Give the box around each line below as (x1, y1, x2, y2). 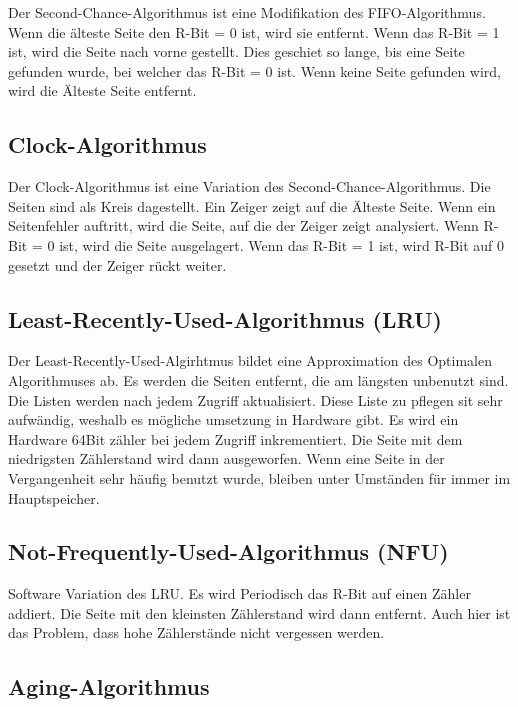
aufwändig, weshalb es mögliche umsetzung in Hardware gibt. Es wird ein (8, 409, 459, 430)
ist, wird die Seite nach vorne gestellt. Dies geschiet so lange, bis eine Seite (8, 41, 465, 62)
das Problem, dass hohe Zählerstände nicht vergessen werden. (8, 622, 385, 643)
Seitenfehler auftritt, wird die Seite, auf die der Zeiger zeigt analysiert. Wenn (8, 215, 479, 236)
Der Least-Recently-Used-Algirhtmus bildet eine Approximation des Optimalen (8, 350, 492, 371)
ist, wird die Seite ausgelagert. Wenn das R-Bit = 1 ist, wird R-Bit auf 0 (59, 234, 505, 255)
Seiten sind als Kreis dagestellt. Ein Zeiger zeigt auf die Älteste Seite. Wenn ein (8, 195, 496, 216)
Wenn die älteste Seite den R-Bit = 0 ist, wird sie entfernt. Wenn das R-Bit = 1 (8, 21, 500, 42)
